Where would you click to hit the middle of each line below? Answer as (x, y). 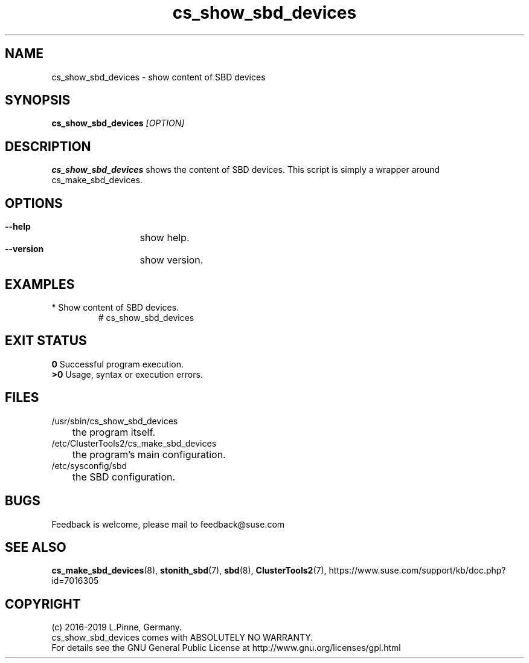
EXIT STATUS (46, 341)
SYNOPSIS (38, 100)
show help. (165, 238)
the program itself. (114, 432)
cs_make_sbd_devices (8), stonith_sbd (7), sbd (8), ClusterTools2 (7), (189, 571)
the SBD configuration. (124, 477)
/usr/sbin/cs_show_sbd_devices (115, 421)
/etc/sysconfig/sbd (89, 465)
